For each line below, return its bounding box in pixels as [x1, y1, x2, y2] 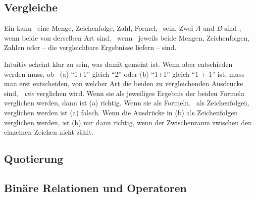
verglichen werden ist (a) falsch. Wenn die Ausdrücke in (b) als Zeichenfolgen [4, 107, 238, 117]
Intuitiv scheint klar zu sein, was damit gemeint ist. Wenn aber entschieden [4, 58, 233, 69]
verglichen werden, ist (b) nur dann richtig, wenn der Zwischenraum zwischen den [4, 117, 252, 127]
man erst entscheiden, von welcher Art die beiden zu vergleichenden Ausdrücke [4, 78, 243, 89]
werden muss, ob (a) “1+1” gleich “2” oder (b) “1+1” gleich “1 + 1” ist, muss [4, 68, 244, 79]
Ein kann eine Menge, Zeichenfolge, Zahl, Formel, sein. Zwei [4, 23, 194, 33]
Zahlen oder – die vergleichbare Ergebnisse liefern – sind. [4, 42, 177, 52]
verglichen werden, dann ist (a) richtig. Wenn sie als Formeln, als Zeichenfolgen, [4, 98, 250, 108]
